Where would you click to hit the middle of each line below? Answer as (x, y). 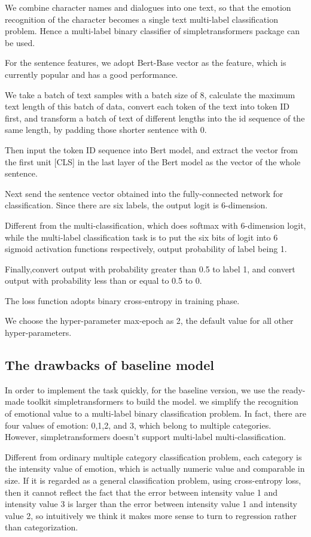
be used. (20, 42)
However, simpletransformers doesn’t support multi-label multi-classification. (146, 437)
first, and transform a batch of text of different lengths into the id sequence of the (155, 118)
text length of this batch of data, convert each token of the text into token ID (147, 106)
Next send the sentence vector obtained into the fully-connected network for (144, 193)
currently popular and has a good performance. (92, 74)
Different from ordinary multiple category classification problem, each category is (153, 456)
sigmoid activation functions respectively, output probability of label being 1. (146, 249)
